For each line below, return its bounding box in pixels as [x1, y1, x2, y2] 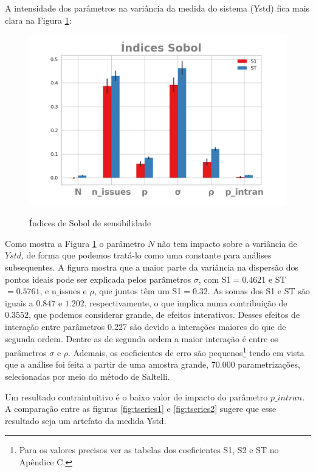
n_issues [52, 288, 80, 297]
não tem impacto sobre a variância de [157, 237, 297, 249]
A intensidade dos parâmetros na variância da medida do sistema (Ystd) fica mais [5, 2, 310, 14]
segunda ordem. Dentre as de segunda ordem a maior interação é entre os [5, 332, 278, 345]
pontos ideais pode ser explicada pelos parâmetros [5, 272, 191, 285]
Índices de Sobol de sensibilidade [29, 217, 151, 229]
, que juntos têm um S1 [94, 285, 182, 297]
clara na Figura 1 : [5, 13, 72, 26]
